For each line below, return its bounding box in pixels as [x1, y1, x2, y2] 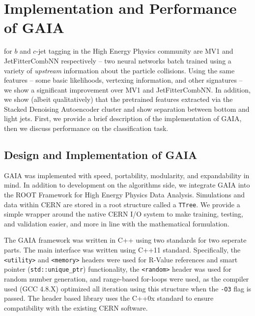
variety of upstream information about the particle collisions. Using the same [4, 65, 235, 75]
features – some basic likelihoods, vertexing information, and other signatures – [4, 75, 243, 85]
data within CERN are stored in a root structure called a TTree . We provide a [4, 199, 240, 209]
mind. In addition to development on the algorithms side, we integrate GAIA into [4, 180, 250, 190]
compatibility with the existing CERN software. [4, 302, 148, 313]
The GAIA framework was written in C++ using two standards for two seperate [4, 235, 247, 245]
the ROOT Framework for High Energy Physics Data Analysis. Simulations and [4, 190, 245, 200]
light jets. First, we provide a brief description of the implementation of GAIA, [4, 113, 242, 124]
